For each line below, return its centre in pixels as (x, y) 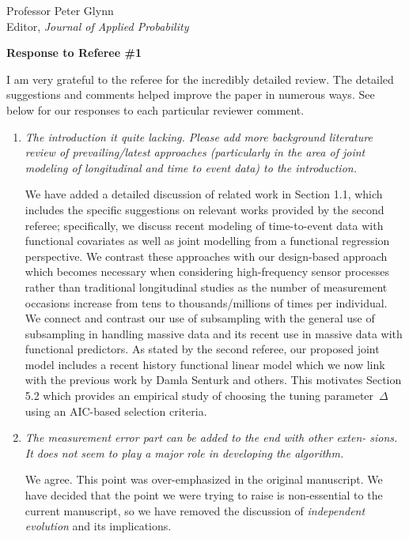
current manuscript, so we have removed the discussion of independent (195, 510)
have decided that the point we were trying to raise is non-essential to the (204, 495)
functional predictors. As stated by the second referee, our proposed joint (202, 349)
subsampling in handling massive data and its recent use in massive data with (214, 333)
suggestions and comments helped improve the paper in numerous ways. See (191, 94)
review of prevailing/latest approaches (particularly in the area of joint (195, 152)
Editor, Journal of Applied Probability (98, 26)
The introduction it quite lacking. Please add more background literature (199, 136)
